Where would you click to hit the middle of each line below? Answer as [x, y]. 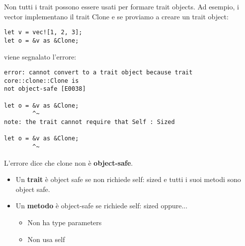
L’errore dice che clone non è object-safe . [69, 162]
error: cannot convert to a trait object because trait [98, 73]
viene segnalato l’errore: [40, 56]
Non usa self [46, 239]
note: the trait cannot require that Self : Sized [89, 122]
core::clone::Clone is [41, 81]
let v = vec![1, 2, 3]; [43, 32]
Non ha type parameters [65, 222]
